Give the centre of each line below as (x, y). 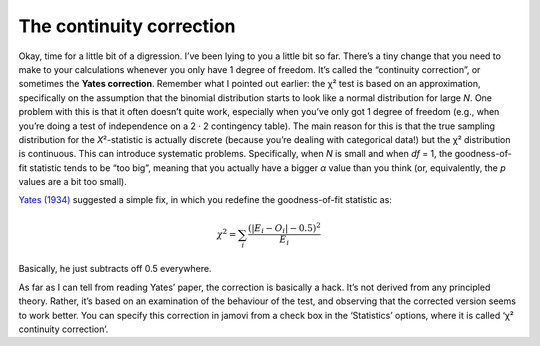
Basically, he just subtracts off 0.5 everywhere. (115, 269)
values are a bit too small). (72, 182)
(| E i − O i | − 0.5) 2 (284, 228)
